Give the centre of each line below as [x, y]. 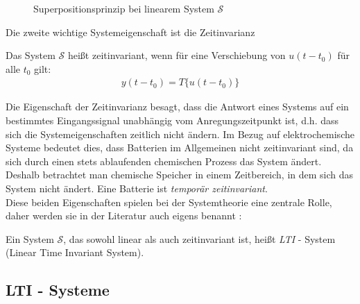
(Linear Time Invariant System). [75, 252]
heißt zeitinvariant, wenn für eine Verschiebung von [177, 55]
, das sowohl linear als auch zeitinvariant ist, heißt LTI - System [199, 238]
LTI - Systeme [58, 290]
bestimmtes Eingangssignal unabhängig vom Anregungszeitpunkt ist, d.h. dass [172, 120]
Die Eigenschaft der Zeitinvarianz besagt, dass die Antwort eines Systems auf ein [177, 107]
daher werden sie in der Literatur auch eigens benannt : [124, 216]
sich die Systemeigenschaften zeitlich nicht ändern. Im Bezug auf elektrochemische [180, 134]
